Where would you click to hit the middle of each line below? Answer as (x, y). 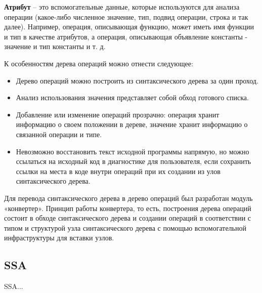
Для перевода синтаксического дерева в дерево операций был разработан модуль (128, 198)
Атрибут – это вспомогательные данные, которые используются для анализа (122, 7)
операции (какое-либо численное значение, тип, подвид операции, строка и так (126, 16)
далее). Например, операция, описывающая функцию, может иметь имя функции (129, 27)
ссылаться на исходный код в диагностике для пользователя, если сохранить (134, 161)
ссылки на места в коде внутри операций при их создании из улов (118, 171)
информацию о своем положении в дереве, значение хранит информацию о (132, 124)
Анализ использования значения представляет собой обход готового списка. (132, 97)
